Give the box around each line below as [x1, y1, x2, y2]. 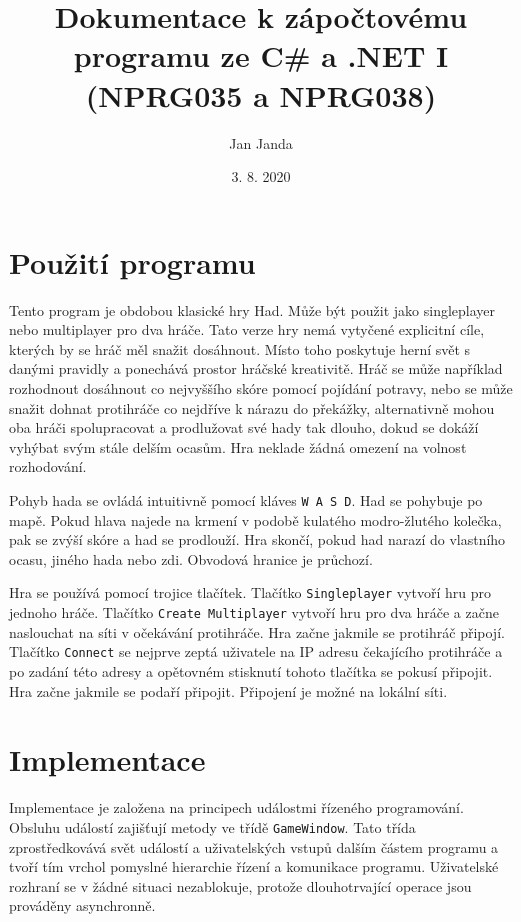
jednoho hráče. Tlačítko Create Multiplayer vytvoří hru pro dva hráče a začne [9, 602, 499, 623]
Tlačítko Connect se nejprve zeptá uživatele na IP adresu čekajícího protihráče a [9, 641, 503, 662]
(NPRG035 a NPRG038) [85, 74, 437, 115]
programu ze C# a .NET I [73, 35, 449, 76]
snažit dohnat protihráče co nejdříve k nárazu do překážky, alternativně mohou [9, 397, 495, 418]
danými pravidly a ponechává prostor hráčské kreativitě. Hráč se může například [9, 358, 503, 379]
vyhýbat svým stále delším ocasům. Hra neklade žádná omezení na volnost [9, 436, 467, 457]
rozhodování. [9, 456, 87, 477]
